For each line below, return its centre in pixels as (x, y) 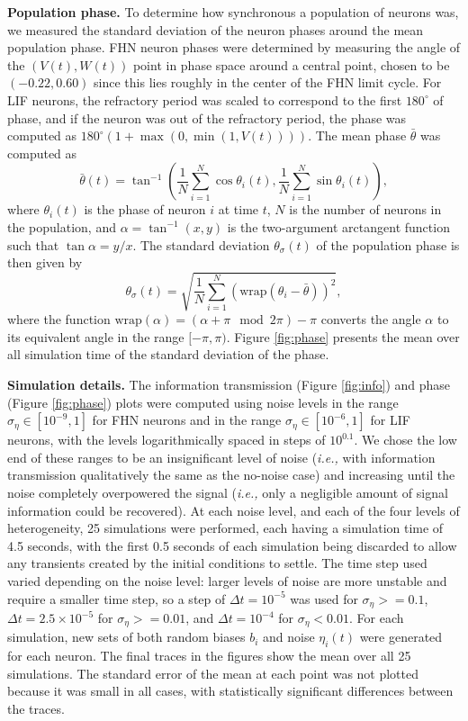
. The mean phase (357, 135)
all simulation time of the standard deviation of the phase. (168, 354)
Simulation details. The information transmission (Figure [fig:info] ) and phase (229, 385)
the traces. (36, 709)
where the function (59, 319)
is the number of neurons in (365, 209)
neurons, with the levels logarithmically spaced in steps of (166, 440)
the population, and (62, 226)
